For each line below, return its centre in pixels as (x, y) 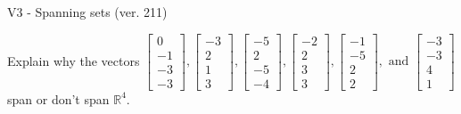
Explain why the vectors (74, 60)
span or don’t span (58, 98)
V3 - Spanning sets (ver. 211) (87, 12)
